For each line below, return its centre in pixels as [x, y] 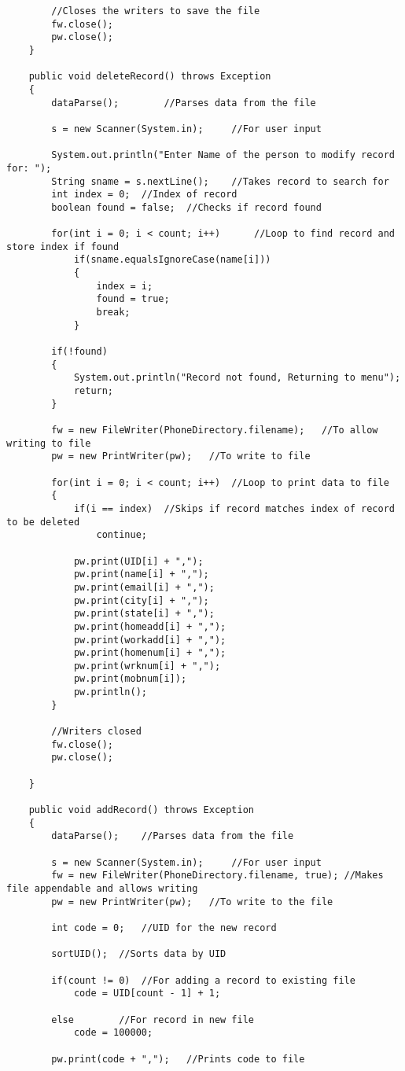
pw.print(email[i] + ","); [144, 587]
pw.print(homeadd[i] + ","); [150, 626]
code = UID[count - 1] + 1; [147, 994]
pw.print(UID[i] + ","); [138, 561]
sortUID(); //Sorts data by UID [139, 954]
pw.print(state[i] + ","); [144, 614]
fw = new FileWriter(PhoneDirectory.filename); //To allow [215, 430]
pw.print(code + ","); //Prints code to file [178, 1059]
